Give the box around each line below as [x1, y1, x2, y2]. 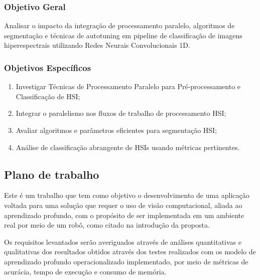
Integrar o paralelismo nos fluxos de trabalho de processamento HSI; [16, 108, 226, 118]
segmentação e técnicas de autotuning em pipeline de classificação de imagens [4, 30, 242, 40]
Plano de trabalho [4, 166, 99, 182]
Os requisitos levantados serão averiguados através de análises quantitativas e [4, 236, 241, 247]
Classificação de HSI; [16, 91, 80, 101]
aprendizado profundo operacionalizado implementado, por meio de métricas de [4, 256, 248, 266]
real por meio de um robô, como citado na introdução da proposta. [4, 220, 210, 230]
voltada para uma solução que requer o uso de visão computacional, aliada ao [4, 199, 242, 210]
